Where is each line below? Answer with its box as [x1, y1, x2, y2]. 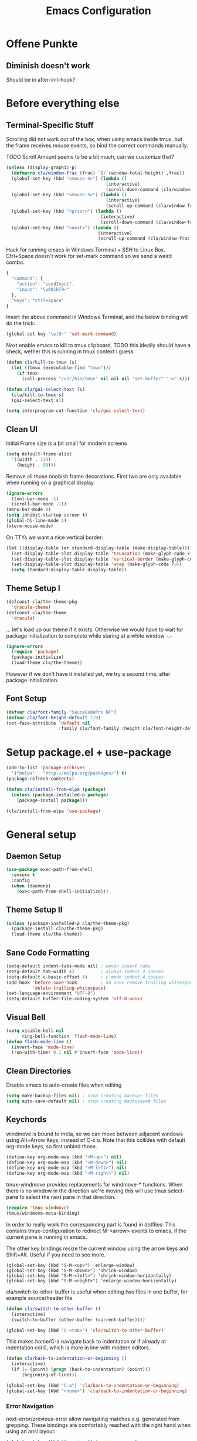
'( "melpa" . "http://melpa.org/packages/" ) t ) [11, 770, 127, 776]
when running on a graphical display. [6, 479, 96, 486]
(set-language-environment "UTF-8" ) [6, 990, 96, 997]
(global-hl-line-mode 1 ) [6, 518, 67, 524]
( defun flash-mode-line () [6, 1038, 72, 1044]
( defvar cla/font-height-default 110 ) [6, 715, 101, 720]
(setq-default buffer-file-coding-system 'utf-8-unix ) [6, 996, 143, 1002]
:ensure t [11, 872, 35, 878]
